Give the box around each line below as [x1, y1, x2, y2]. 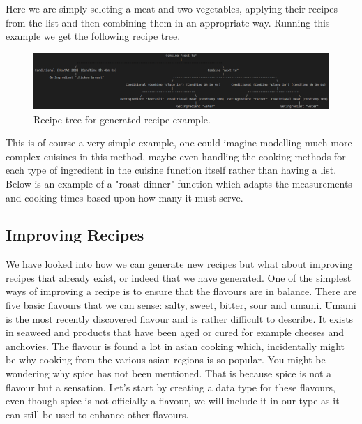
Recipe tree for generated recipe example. [33, 112, 211, 126]
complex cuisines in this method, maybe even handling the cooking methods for [6, 149, 346, 163]
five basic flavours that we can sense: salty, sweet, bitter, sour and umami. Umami [6, 298, 356, 312]
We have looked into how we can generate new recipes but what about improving [6, 257, 353, 271]
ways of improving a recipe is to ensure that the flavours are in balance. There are [6, 284, 356, 298]
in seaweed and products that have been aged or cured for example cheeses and [6, 325, 344, 340]
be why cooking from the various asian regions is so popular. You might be [6, 352, 326, 367]
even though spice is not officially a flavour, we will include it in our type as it [6, 393, 340, 408]
